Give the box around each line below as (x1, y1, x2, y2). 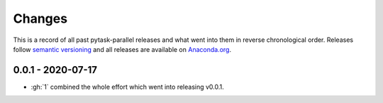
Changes (13, 11, 67, 26)
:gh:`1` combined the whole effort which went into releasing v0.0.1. (30, 82, 225, 91)
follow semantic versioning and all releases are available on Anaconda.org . (13, 45, 232, 53)
